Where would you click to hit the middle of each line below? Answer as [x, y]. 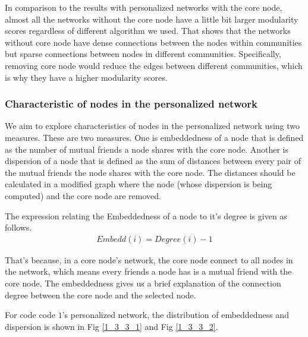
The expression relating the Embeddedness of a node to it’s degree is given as [146, 215]
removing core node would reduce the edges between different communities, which [154, 65]
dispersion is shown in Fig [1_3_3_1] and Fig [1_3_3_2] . [111, 326]
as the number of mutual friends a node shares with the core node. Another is [147, 149]
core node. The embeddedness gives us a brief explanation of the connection [143, 283]
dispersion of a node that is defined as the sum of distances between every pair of [153, 161]
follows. [18, 227]
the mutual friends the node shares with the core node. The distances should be [150, 172]
